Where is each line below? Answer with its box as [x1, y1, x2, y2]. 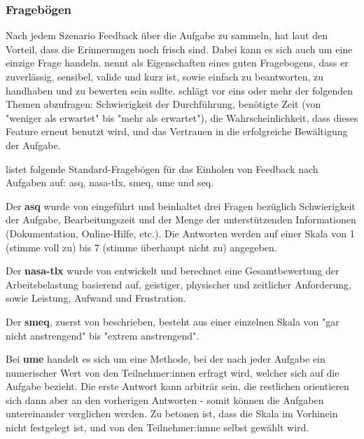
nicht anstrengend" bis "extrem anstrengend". [6, 328, 199, 342]
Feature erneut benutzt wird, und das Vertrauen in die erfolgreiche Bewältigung [6, 124, 348, 139]
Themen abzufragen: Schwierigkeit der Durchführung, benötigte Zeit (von [6, 97, 321, 111]
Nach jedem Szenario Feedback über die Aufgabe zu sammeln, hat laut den [6, 28, 328, 43]
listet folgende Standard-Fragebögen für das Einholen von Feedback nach [6, 161, 318, 176]
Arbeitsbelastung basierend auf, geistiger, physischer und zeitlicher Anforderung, [6, 277, 351, 291]
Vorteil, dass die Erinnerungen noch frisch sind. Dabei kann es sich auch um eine [6, 41, 353, 56]
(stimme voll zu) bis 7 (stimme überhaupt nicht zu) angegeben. [6, 239, 277, 254]
